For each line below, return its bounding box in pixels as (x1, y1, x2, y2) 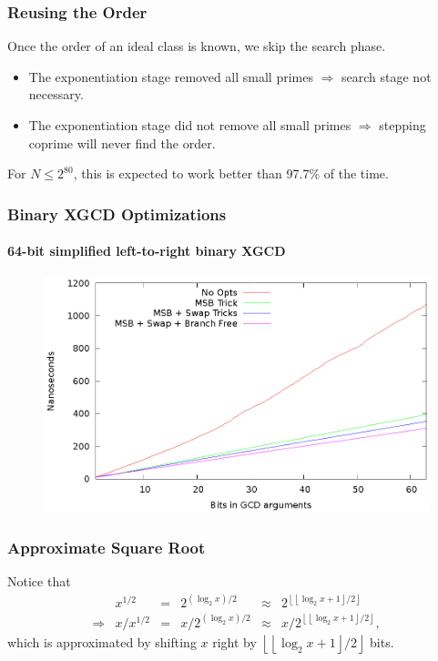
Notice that (7, 572, 71, 591)
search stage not (341, 66, 432, 86)
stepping (379, 116, 426, 134)
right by (212, 632, 257, 651)
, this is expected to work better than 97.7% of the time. (73, 164, 389, 183)
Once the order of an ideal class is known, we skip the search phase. (7, 36, 386, 56)
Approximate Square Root (7, 535, 206, 558)
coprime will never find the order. (28, 133, 216, 152)
